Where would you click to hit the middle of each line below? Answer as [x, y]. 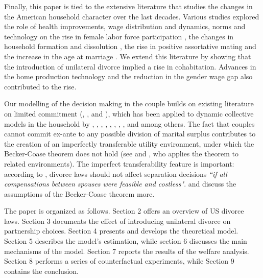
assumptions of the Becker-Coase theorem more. [79, 193]
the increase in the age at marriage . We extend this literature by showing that [128, 56]
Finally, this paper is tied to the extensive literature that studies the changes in [128, 6]
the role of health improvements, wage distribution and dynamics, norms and [125, 26]
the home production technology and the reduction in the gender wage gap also [128, 76]
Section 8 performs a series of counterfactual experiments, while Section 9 [119, 261]
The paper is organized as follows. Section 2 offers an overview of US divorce [124, 211]
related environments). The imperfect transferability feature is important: [119, 163]
